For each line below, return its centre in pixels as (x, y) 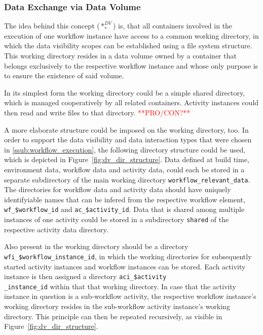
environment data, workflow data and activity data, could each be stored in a (124, 169)
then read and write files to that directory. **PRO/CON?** (97, 112)
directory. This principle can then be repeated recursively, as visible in (113, 316)
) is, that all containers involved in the (173, 26)
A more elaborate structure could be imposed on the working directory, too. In (126, 129)
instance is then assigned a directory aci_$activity (85, 276)
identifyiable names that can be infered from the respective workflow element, (125, 199)
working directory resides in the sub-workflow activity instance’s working (117, 306)
